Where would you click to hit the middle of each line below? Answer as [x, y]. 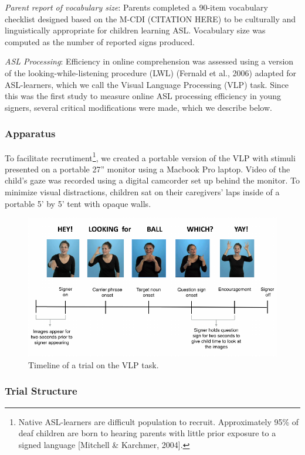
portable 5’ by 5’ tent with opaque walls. [78, 203]
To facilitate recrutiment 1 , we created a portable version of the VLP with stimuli [150, 157]
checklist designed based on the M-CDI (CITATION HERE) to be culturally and [150, 18]
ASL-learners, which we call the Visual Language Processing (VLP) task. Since [147, 84]
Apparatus [30, 133]
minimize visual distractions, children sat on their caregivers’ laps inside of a [142, 192]
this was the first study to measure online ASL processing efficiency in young [143, 96]
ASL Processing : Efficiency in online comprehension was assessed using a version [149, 61]
